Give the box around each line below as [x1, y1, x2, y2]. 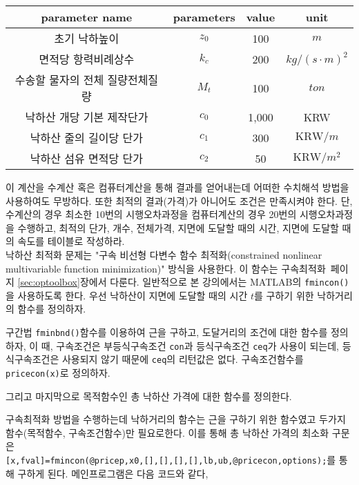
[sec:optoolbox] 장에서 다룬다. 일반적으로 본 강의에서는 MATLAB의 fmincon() [17, 275, 349, 289]
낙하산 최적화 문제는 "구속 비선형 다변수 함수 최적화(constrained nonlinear [6, 247, 322, 261]
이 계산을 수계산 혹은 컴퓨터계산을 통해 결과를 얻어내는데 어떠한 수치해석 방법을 [6, 180, 349, 194]
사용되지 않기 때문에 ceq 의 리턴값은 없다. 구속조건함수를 [61, 352, 304, 366]
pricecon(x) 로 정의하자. [6, 365, 110, 379]
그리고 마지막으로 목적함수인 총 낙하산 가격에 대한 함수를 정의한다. [6, 388, 292, 403]
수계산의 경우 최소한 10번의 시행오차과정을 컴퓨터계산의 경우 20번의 [6, 207, 297, 221]
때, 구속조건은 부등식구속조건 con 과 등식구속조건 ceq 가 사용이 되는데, [41, 338, 340, 353]
